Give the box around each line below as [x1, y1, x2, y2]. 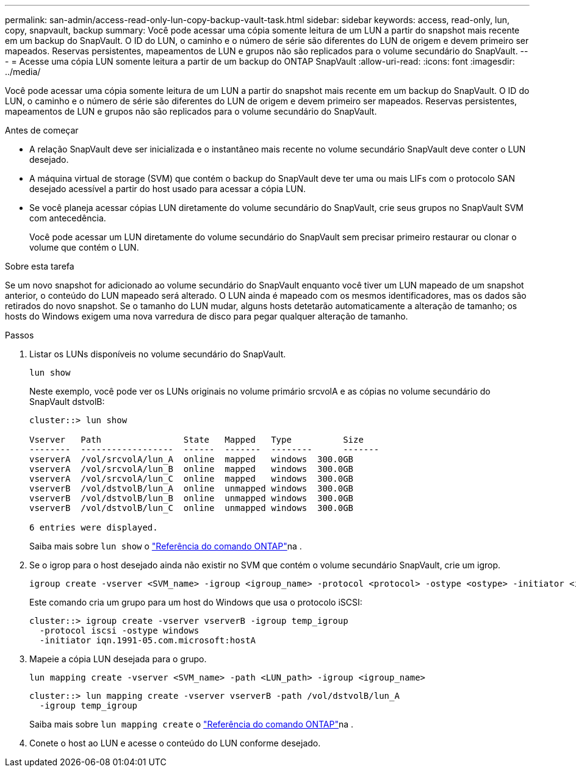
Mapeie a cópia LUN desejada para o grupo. [29, 654, 207, 664]
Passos [5, 330, 34, 340]
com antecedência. [29, 213, 106, 223]
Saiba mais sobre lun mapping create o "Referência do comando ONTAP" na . [29, 719, 354, 729]
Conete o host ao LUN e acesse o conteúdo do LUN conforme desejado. [29, 738, 321, 748]
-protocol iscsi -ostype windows [39, 626, 200, 635]
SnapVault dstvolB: [29, 396, 105, 407]
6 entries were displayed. [29, 523, 158, 532]
